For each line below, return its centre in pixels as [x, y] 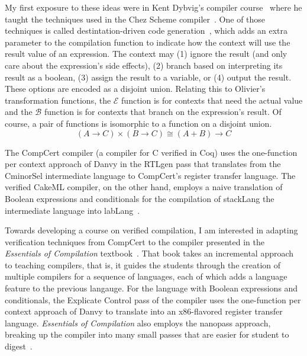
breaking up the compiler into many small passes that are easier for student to [147, 334]
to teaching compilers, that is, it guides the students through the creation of [143, 264]
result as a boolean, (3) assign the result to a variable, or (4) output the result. [148, 77]
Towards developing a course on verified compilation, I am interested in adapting [151, 230]
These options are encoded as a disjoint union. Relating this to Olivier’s [135, 89]
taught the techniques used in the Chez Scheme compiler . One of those [135, 19]
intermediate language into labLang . [72, 210]
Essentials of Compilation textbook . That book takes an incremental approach [149, 253]
